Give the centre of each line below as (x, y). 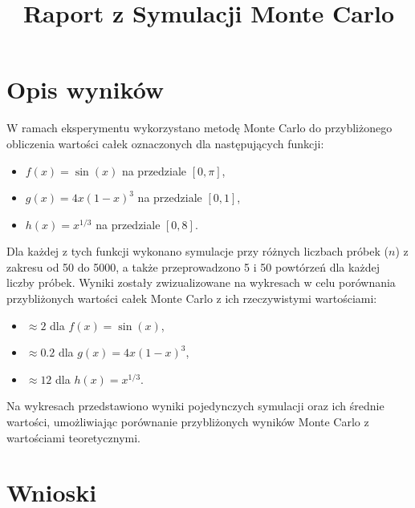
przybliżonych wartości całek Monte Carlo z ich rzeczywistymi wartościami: (192, 298)
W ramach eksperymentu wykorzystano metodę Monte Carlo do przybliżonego (199, 128)
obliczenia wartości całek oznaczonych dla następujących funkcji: (165, 143)
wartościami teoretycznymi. (73, 437)
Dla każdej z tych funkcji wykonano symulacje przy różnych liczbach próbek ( (197, 251)
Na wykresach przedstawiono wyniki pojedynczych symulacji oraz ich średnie (195, 406)
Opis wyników (85, 89)
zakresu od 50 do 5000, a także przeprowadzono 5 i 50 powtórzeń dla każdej (193, 266)
